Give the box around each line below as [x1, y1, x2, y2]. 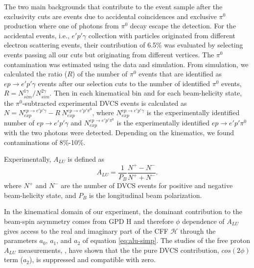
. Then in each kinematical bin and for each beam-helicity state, [49, 88, 242, 98]
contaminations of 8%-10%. [4, 137, 86, 147]
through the [180, 225, 216, 236]
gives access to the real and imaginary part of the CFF [4, 225, 168, 236]
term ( [4, 254, 23, 265]
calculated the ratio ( [4, 69, 68, 79]
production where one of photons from [4, 21, 119, 31]
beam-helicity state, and [4, 190, 76, 200]
